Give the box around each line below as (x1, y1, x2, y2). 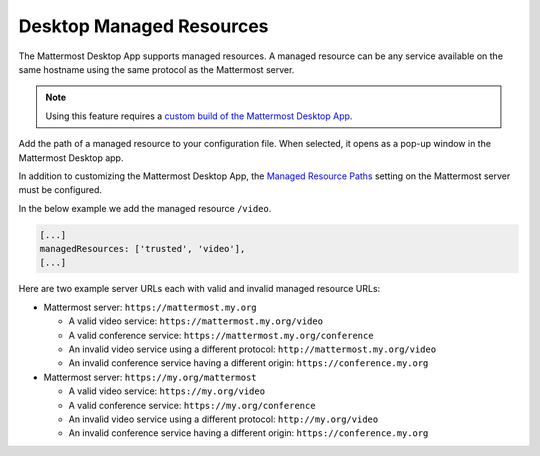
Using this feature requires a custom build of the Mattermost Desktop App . (45, 110, 353, 122)
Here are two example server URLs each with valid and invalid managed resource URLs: (18, 283, 381, 295)
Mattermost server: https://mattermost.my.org (43, 301, 257, 313)
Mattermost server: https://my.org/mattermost (43, 371, 257, 383)
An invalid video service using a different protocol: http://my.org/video (68, 413, 379, 425)
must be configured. (18, 184, 103, 196)
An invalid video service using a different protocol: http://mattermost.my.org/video (68, 343, 437, 355)
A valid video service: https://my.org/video (68, 385, 265, 397)
